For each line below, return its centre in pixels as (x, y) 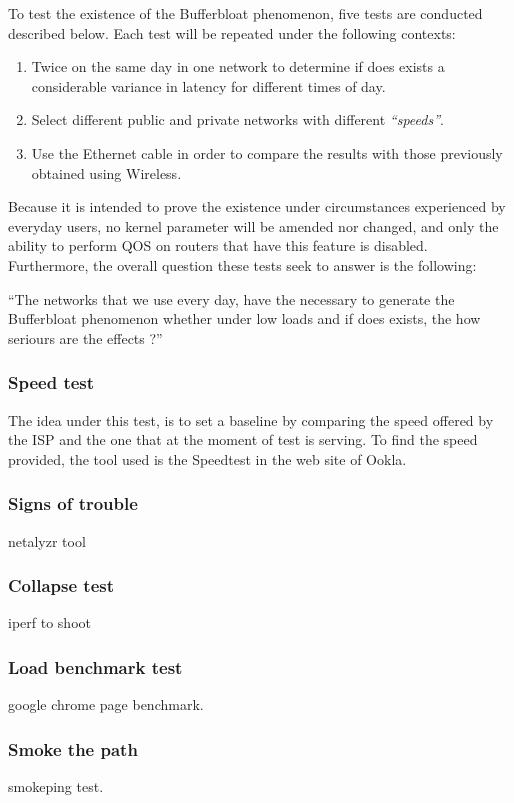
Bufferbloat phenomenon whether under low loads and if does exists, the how (244, 318)
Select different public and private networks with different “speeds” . (237, 119)
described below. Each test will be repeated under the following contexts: (232, 32)
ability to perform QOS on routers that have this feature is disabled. (218, 245)
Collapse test (61, 585)
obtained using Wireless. (106, 172)
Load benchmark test (95, 666)
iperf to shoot (49, 622)
